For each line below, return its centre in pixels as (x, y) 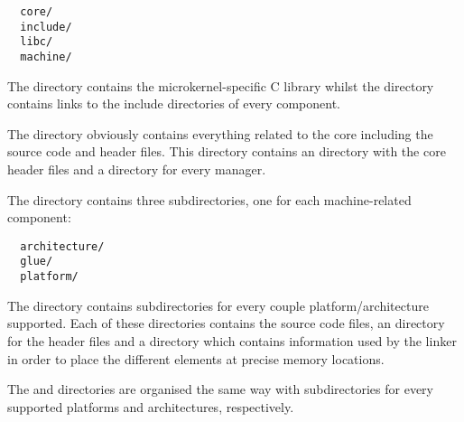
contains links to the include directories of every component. (174, 103)
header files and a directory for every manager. (137, 169)
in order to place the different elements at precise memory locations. (196, 358)
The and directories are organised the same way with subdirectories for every (220, 389)
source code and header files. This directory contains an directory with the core (227, 151)
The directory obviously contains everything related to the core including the (220, 133)
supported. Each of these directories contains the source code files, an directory (226, 323)
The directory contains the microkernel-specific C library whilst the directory (221, 85)
